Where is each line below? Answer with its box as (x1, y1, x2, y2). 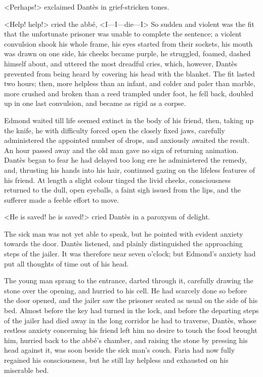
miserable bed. (4, 364, 49, 375)
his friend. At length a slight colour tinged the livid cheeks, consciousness (4, 174, 231, 185)
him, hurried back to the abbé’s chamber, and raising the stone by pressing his (4, 334, 248, 345)
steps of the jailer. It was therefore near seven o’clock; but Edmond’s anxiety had (4, 248, 256, 259)
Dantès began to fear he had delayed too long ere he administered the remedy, (4, 155, 247, 165)
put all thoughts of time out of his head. (4, 258, 129, 269)
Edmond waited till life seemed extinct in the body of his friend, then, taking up (4, 115, 254, 125)
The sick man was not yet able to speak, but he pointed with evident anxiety (4, 228, 243, 239)
